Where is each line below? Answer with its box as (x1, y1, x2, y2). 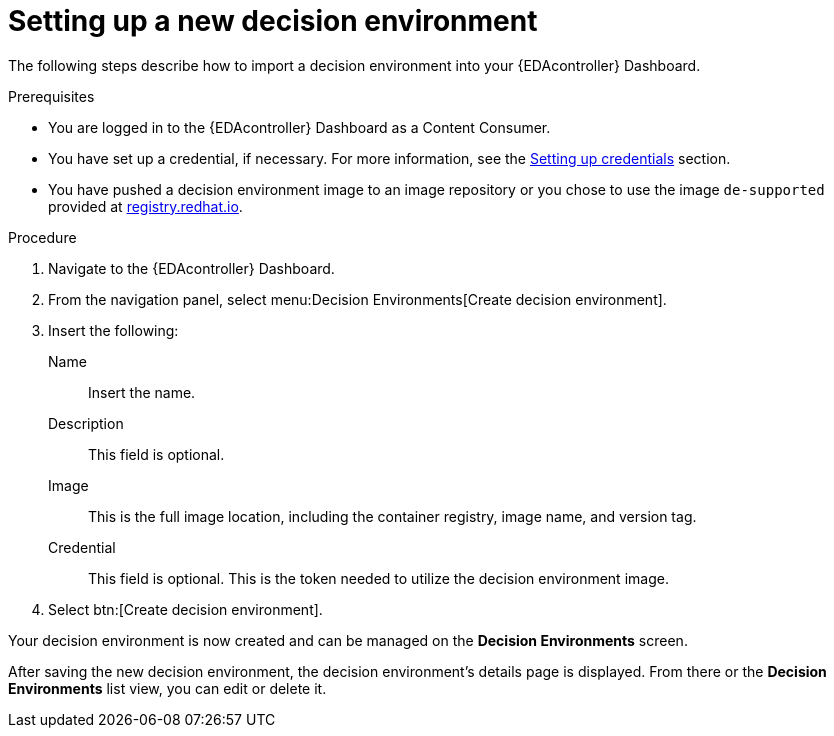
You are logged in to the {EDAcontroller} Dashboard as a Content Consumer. (48, 118, 551, 136)
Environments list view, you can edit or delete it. (8, 679, 327, 697)
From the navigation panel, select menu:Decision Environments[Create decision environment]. (48, 290, 667, 308)
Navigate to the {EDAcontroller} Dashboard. (48, 259, 335, 277)
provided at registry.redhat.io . (48, 197, 243, 215)
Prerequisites (8, 87, 95, 105)
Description (48, 414, 124, 432)
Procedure (8, 228, 77, 246)
